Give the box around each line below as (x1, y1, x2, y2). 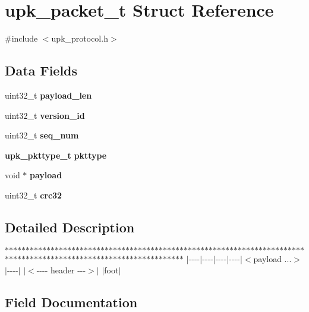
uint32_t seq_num (5, 129, 79, 141)
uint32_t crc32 (5, 188, 62, 201)
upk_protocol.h (51, 32, 108, 45)
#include (5, 32, 38, 45)
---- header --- (36, 264, 86, 276)
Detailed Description (5, 218, 135, 236)
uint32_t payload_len (5, 89, 92, 101)
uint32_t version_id (5, 109, 85, 121)
